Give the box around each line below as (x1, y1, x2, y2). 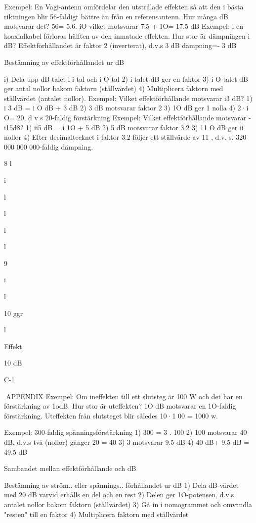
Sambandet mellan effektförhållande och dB (4, 463, 136, 473)
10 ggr (4, 308, 23, 318)
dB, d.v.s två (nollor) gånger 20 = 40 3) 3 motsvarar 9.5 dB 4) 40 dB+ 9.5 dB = (4, 437, 250, 447)
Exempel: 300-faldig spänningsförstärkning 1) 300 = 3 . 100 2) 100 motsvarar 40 (4, 427, 247, 437)
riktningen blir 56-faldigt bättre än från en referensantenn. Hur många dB (4, 11, 228, 21)
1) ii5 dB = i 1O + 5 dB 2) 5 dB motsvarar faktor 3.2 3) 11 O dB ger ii (25, 122, 244, 132)
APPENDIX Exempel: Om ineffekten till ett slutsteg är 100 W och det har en (5, 391, 243, 401)
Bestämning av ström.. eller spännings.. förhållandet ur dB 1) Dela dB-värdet (4, 479, 239, 490)
